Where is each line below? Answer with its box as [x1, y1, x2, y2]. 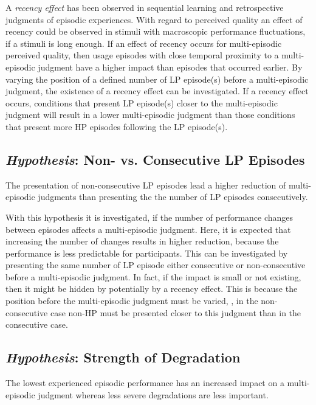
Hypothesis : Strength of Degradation [5, 348, 241, 367]
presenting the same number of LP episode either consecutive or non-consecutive [5, 258, 306, 271]
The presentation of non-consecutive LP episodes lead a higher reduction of [5, 178, 286, 191]
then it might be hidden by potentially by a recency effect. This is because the [5, 282, 298, 295]
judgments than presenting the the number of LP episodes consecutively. [38, 190, 308, 203]
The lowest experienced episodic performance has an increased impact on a [5, 376, 284, 389]
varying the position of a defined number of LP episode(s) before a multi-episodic [5, 72, 309, 85]
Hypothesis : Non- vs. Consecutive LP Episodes [5, 150, 305, 168]
